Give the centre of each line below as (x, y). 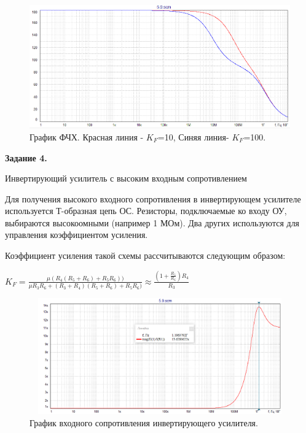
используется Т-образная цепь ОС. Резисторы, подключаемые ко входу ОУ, (146, 211)
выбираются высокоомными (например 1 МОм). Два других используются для (152, 222)
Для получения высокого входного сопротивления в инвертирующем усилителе (153, 198)
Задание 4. (26, 157)
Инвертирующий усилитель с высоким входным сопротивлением (126, 178)
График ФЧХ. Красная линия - (87, 136)
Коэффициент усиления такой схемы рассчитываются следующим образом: (145, 255)
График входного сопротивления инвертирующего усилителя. (144, 422)
